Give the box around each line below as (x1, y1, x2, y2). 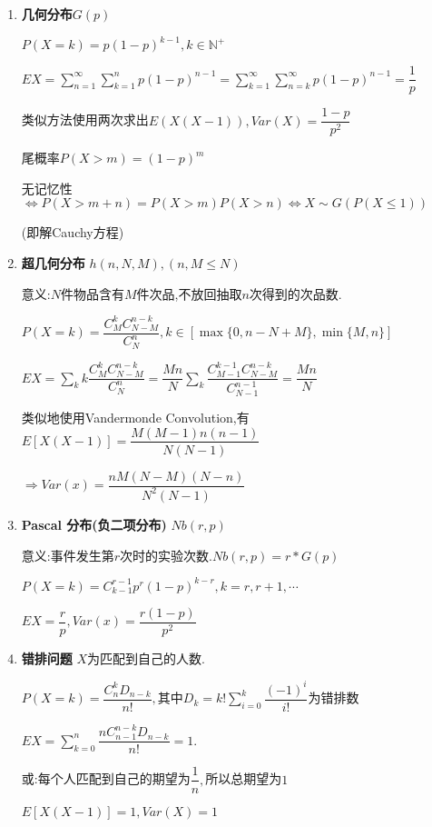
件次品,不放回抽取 (136, 284, 242, 303)
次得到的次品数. (249, 284, 342, 303)
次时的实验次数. (120, 545, 212, 564)
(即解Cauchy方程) (21, 223, 124, 242)
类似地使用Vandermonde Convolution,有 (21, 407, 250, 426)
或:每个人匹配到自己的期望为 (21, 769, 191, 788)
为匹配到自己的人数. (87, 648, 205, 667)
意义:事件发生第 (21, 545, 114, 564)
